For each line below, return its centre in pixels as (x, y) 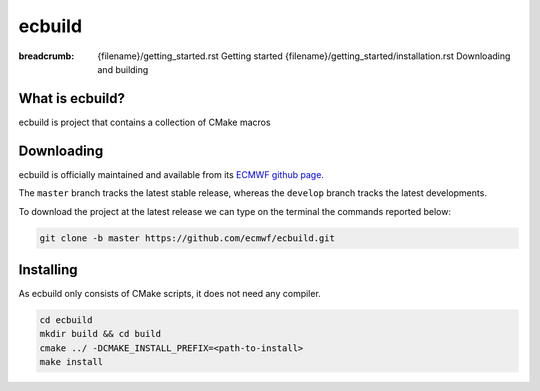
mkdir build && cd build (100, 334)
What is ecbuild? (71, 98)
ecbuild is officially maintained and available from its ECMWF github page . (171, 174)
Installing (48, 269)
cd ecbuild (66, 320)
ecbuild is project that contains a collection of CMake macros (144, 122)
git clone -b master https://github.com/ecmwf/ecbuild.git (187, 238)
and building (123, 69)
